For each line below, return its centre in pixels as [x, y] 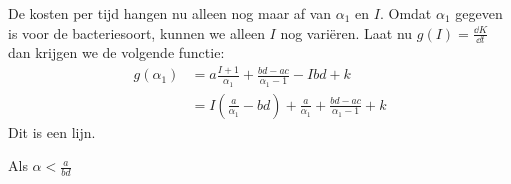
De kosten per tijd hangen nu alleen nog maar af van [170, 13]
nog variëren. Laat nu [346, 32]
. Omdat [405, 13]
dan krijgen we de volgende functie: [116, 52]
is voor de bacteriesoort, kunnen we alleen [136, 32]
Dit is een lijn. [52, 131]
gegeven [479, 13]
